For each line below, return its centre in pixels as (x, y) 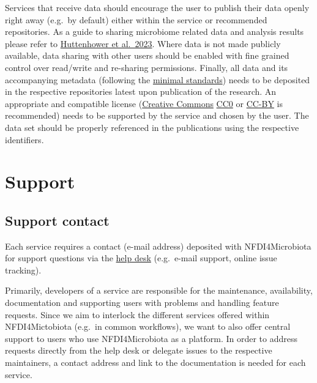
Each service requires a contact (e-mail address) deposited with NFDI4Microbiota (158, 246)
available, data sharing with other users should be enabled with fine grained (147, 55)
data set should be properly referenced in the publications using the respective (152, 127)
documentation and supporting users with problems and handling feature (142, 303)
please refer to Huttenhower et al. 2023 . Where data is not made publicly (143, 43)
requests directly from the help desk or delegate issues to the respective (139, 350)
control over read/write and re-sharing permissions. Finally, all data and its (147, 67)
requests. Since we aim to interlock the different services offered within (137, 314)
